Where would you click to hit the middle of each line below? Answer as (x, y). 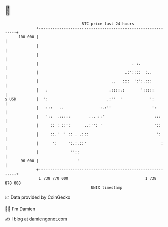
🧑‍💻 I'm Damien (20, 209)
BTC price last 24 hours (108, 24)
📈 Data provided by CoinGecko (38, 197)
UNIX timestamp (107, 187)
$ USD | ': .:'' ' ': (80, 99)
